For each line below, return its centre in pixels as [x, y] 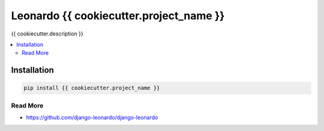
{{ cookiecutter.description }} [47, 34]
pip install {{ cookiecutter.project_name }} [92, 88]
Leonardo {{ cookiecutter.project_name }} [118, 16]
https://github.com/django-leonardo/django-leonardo [92, 118]
